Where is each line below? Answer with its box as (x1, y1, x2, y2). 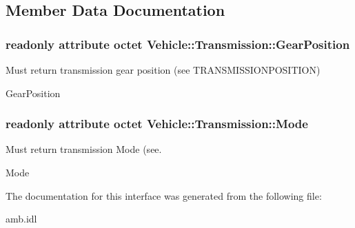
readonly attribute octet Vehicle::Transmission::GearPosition (6, 35, 350, 52)
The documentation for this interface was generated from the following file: (6, 188, 322, 203)
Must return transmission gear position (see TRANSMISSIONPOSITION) (6, 63, 321, 76)
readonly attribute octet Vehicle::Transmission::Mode (6, 115, 308, 132)
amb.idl (6, 211, 37, 226)
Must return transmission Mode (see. (6, 142, 162, 156)
